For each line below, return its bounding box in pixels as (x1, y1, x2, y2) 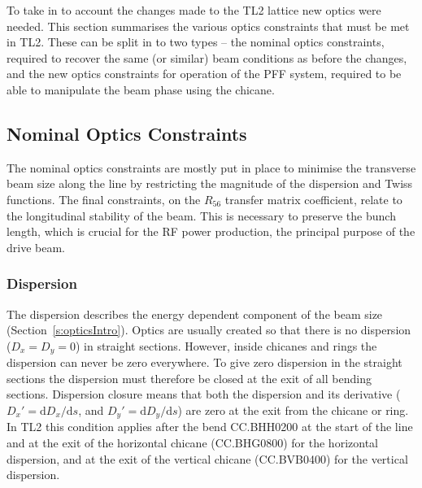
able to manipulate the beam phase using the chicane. (7, 81, 275, 98)
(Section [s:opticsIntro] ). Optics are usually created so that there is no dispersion (7, 321, 411, 338)
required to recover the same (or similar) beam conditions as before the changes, (7, 49, 407, 66)
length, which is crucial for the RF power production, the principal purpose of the (7, 223, 415, 240)
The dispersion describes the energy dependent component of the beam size (7, 305, 383, 322)
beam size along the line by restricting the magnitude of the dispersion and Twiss (7, 175, 413, 192)
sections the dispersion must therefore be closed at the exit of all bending (7, 369, 372, 386)
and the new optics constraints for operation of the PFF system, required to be (7, 65, 402, 82)
